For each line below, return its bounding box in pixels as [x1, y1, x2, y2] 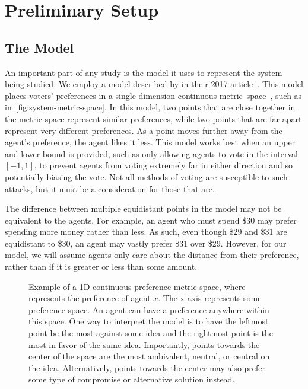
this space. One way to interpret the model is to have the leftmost [28, 315, 269, 327]
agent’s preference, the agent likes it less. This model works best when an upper [5, 136, 296, 148]
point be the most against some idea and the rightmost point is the [28, 327, 273, 339]
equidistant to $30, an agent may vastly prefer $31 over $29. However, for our [5, 237, 287, 249]
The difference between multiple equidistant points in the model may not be [5, 202, 282, 215]
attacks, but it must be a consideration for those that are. [5, 182, 215, 194]
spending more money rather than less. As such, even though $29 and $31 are [5, 225, 287, 238]
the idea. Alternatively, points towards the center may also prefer [28, 361, 266, 374]
